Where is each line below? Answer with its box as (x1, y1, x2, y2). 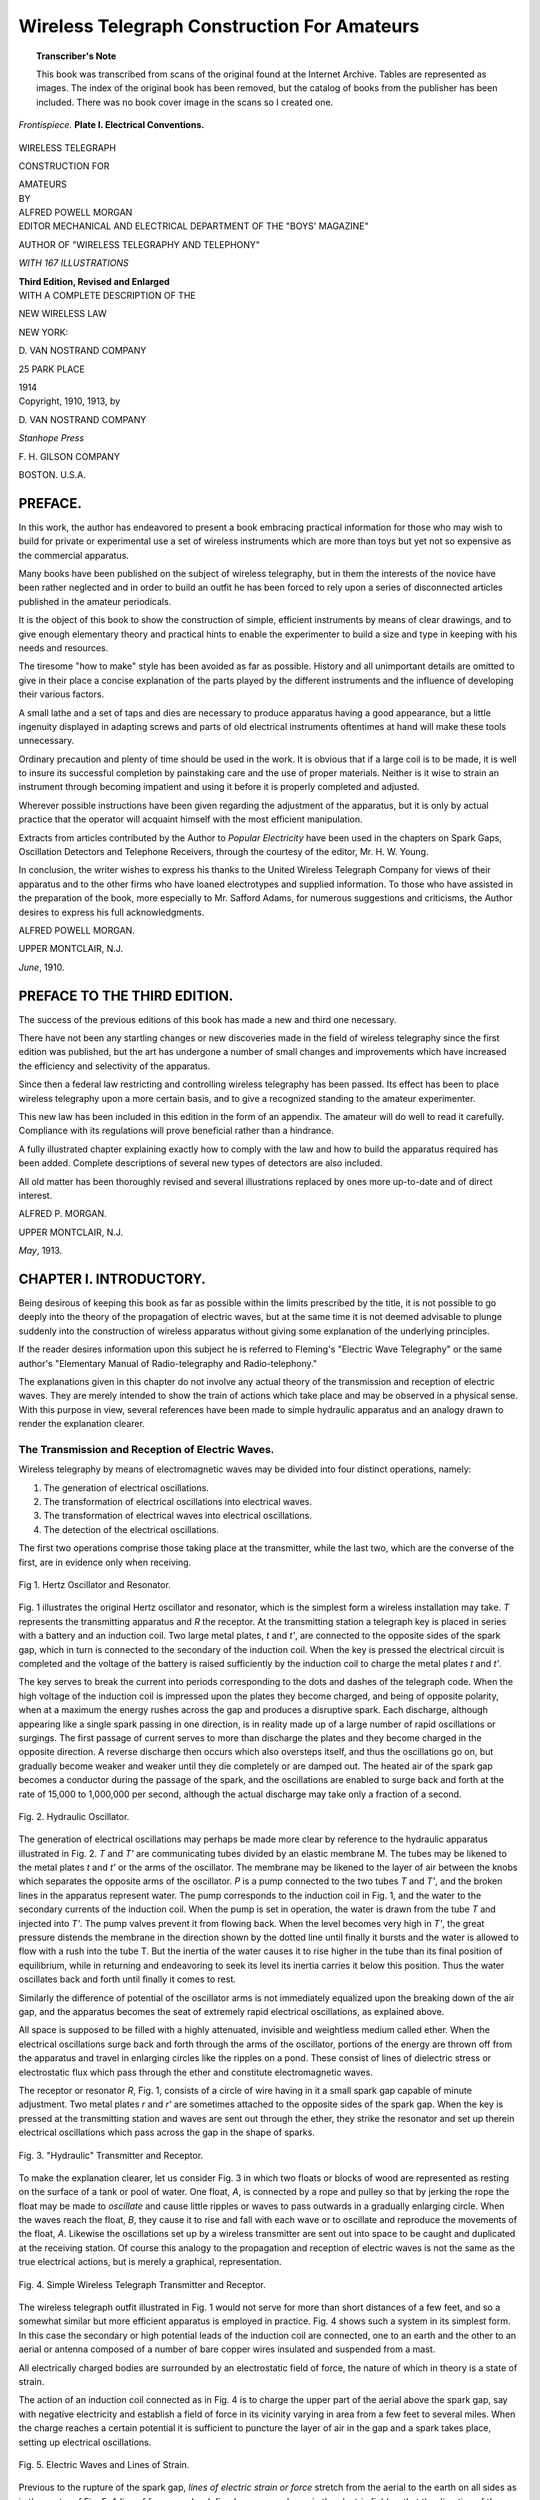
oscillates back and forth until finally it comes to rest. (18, 1973, 237, 1985)
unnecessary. (18, 735, 75, 747)
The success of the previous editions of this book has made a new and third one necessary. (18, 1013, 397, 1025)
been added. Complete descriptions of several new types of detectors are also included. (18, 1157, 384, 1169)
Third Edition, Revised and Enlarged (18, 275, 170, 287)
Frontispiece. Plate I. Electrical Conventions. (18, 119, 205, 131)
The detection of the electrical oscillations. (43, 1523, 220, 1535)
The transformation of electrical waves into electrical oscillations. (43, 1510, 312, 1522)
